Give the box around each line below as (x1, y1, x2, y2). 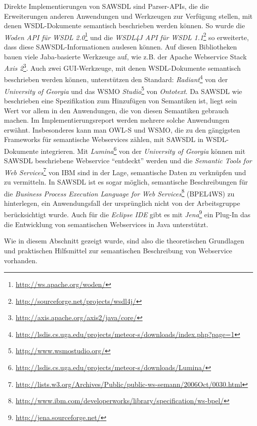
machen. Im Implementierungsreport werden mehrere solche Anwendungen (4, 115, 230, 125)
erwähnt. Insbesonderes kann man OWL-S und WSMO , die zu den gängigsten (4, 124, 240, 135)
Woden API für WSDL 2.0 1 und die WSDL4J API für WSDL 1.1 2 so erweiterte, (4, 30, 249, 42)
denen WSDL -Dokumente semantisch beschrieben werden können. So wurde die (4, 20, 245, 31)
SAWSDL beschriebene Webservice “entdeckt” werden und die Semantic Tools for (4, 155, 252, 166)
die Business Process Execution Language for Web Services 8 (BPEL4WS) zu (4, 187, 235, 198)
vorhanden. (4, 255, 38, 265)
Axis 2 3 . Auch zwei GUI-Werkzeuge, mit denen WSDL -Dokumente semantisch (4, 61, 241, 73)
